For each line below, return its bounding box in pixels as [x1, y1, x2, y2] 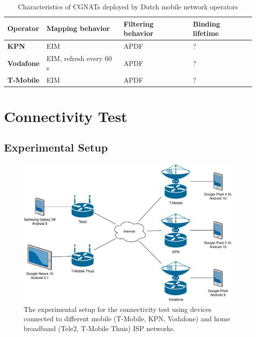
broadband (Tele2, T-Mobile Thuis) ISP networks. [24, 323, 175, 333]
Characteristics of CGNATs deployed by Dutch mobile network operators [18, 1, 238, 11]
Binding [192, 18, 221, 29]
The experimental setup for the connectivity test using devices [24, 304, 212, 314]
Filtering [123, 18, 154, 29]
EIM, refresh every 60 [46, 53, 112, 63]
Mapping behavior [46, 23, 110, 33]
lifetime [192, 28, 219, 38]
